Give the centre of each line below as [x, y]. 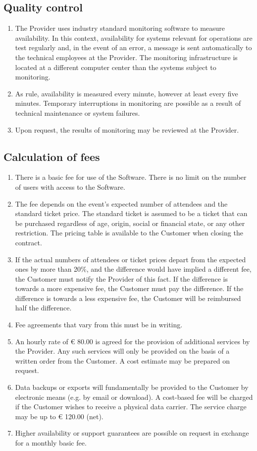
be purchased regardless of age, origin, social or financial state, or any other [130, 223]
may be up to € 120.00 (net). [59, 416]
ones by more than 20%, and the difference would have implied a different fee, [133, 269]
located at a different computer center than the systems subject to [116, 67]
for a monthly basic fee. [51, 443]
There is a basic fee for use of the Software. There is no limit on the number [131, 177]
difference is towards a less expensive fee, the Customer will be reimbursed [128, 298]
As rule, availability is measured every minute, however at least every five [127, 93]
